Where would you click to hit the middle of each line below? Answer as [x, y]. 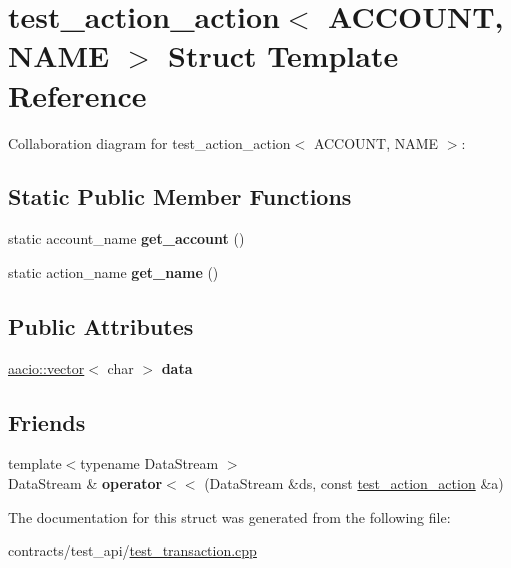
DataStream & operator [85, 483]
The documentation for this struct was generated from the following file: [229, 516]
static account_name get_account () [126, 238]
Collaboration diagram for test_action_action [149, 142]
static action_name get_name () [113, 271]
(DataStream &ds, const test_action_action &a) [354, 483]
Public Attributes [101, 325]
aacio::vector [46, 367]
